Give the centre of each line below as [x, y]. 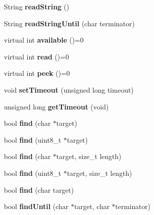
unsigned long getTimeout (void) [56, 106]
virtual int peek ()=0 [37, 73]
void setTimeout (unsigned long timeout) [69, 89]
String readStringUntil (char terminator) [69, 23]
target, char [92, 206]
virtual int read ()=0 [37, 56]
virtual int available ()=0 [44, 40]
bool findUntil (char [36, 206]
